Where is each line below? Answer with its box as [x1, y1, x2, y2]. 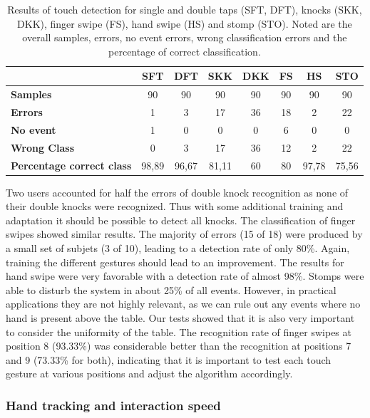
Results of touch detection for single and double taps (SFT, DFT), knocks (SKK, [7, 2, 362, 16]
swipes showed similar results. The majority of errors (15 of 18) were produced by [6, 226, 363, 241]
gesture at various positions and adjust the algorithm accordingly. [6, 366, 293, 381]
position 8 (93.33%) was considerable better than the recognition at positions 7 [6, 338, 351, 353]
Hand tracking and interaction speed [6, 396, 221, 414]
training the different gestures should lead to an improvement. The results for [6, 254, 344, 269]
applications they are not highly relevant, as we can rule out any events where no [6, 296, 361, 311]
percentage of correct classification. [108, 43, 261, 58]
